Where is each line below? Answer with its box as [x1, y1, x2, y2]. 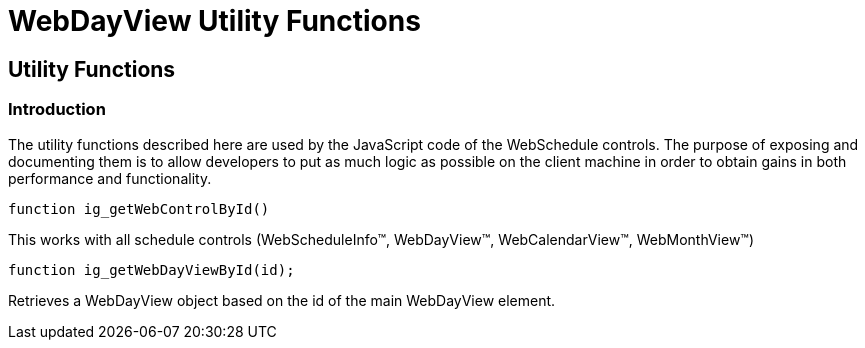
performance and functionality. [8, 169, 212, 187]
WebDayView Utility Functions [8, 4, 421, 38]
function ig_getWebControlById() [8, 200, 270, 217]
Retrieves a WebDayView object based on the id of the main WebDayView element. [8, 291, 556, 309]
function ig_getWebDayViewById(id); [8, 261, 295, 278]
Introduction [8, 99, 106, 120]
